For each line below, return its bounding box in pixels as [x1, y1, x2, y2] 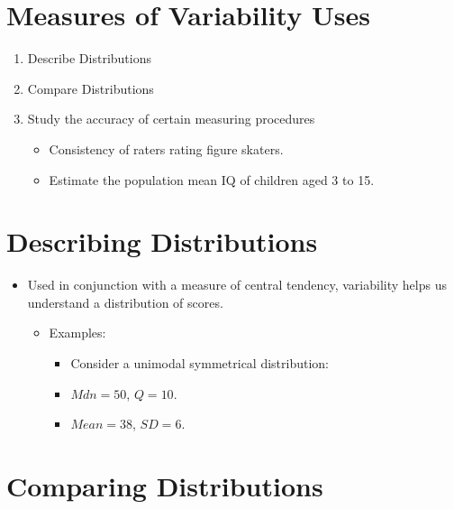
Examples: [49, 323, 106, 342]
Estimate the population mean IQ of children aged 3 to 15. [49, 170, 375, 189]
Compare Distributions [27, 79, 154, 97]
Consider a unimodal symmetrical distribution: [70, 354, 329, 372]
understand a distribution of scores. [27, 292, 223, 311]
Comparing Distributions [6, 467, 323, 504]
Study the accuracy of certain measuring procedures [27, 109, 315, 128]
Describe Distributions [27, 49, 152, 68]
